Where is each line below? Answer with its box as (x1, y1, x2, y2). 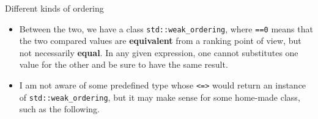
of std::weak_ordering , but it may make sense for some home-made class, (19, 90, 300, 103)
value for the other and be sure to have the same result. (19, 58, 228, 71)
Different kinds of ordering (5, 2, 104, 14)
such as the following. (19, 103, 100, 115)
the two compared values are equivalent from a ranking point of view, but (19, 34, 301, 47)
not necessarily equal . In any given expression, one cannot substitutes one (19, 46, 298, 59)
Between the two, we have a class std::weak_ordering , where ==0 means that (19, 22, 313, 35)
